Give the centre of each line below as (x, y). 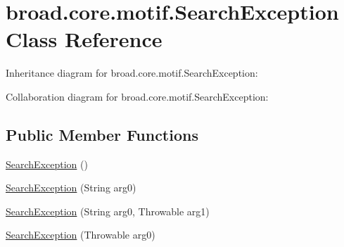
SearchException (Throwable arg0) (81, 235)
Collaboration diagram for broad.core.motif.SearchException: (137, 96)
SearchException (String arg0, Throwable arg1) (108, 211)
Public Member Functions (102, 134)
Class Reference (84, 39)
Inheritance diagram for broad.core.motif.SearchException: (132, 73)
